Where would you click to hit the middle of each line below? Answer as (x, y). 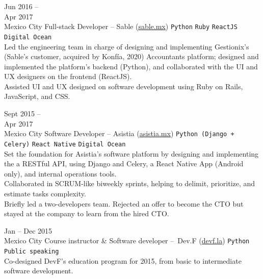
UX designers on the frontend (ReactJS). (68, 76)
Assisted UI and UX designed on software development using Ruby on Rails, (124, 86)
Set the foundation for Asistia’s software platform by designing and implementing (131, 153)
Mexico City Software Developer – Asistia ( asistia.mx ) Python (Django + (119, 133)
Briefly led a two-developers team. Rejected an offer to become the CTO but (124, 203)
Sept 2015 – (22, 113)
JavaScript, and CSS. (37, 96)
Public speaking (32, 251)
